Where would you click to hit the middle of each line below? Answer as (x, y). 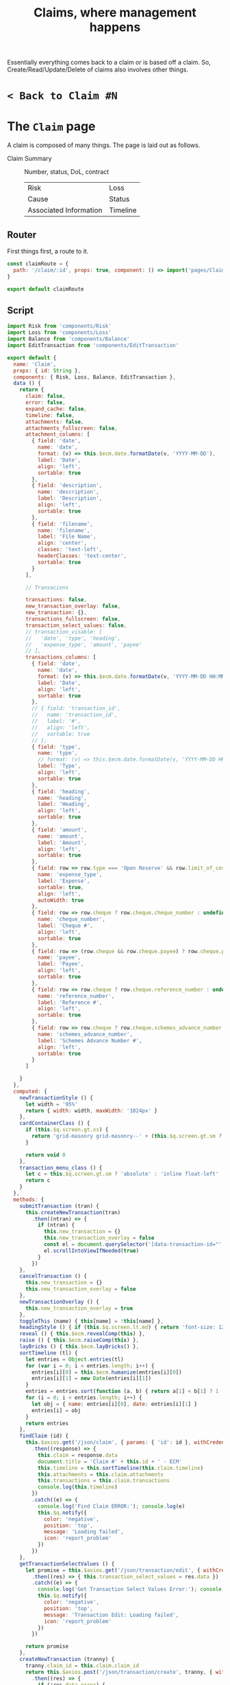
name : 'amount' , (61, 836)
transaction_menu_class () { (61, 1168)
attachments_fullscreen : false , (71, 428)
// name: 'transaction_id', (75, 715)
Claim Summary (30, 159)
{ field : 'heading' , (61, 792)
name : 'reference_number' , (76, 996)
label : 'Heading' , (64, 804)
